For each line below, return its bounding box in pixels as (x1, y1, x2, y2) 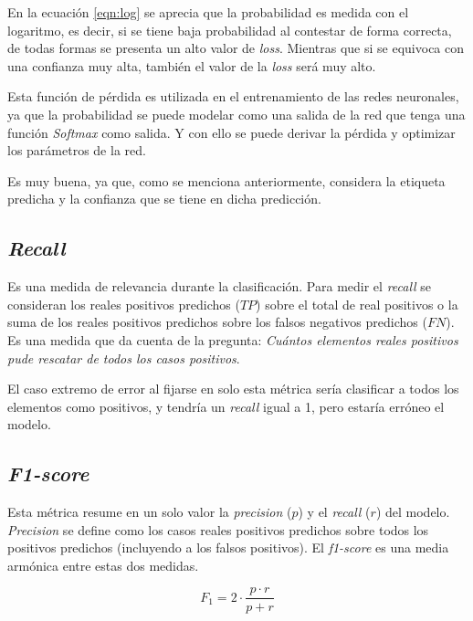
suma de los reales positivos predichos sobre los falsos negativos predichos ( (7, 312, 427, 332)
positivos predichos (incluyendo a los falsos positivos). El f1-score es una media (7, 538, 449, 557)
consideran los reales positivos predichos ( (7, 294, 240, 313)
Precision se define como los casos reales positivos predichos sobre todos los (7, 520, 429, 539)
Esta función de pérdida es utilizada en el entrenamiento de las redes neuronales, (7, 87, 459, 106)
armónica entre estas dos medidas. (7, 555, 199, 574)
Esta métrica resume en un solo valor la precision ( (7, 502, 292, 521)
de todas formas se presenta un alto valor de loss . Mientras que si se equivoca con (7, 38, 465, 58)
